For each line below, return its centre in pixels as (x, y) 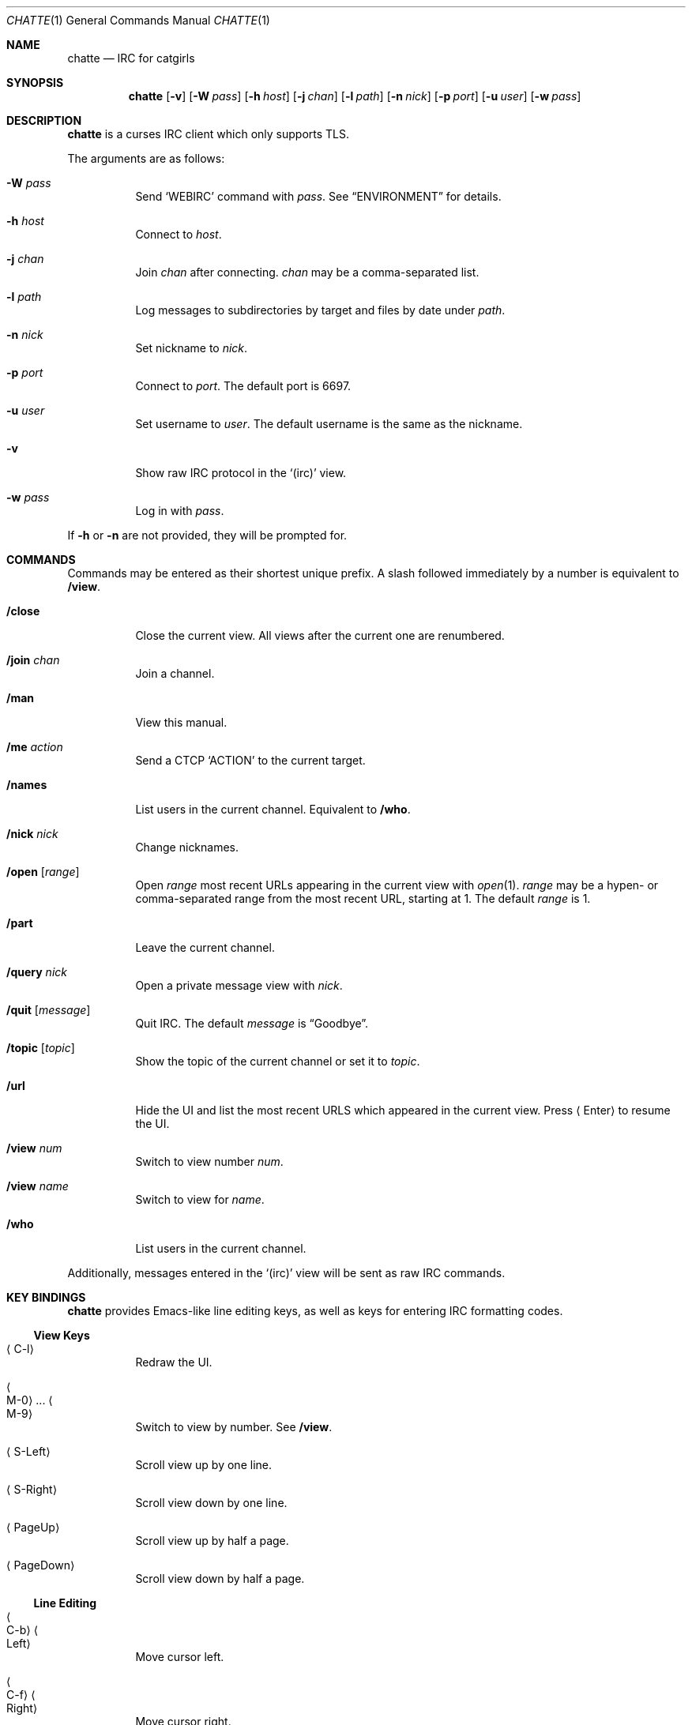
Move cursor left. (180, 1657)
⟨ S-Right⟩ (32, 1489)
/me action (35, 747)
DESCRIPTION (44, 120)
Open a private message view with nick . (239, 985)
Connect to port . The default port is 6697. (243, 386)
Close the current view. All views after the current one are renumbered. (320, 635)
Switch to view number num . (209, 1161)
